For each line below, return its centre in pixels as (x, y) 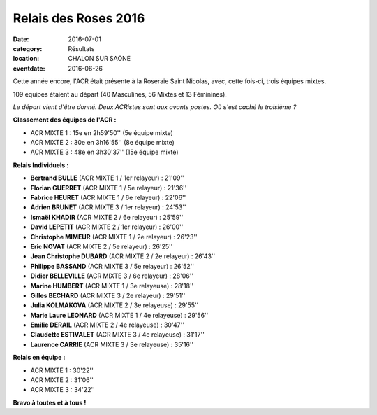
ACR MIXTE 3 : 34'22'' (63, 390)
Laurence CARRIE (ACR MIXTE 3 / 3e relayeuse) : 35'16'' (112, 344)
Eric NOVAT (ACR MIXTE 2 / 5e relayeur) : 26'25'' (102, 246)
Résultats (81, 48)
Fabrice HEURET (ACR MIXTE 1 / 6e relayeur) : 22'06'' (108, 198)
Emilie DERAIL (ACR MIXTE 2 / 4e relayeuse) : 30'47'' (108, 325)
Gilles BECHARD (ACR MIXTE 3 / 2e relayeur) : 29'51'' (108, 295)
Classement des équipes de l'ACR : (65, 120)
